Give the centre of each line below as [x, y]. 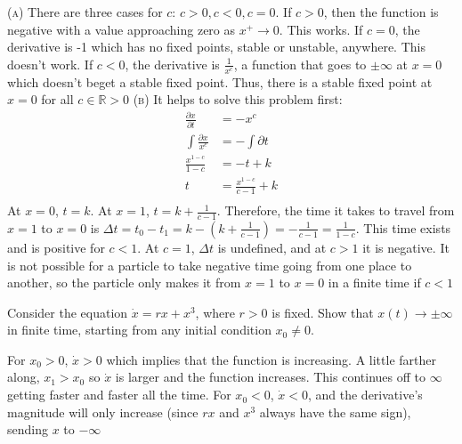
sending [28, 429]
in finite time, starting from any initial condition [139, 330]
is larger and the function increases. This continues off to [270, 377]
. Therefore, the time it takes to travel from [336, 210]
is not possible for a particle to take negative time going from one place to [210, 265]
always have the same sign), [335, 412]
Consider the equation [68, 312]
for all [57, 99]
